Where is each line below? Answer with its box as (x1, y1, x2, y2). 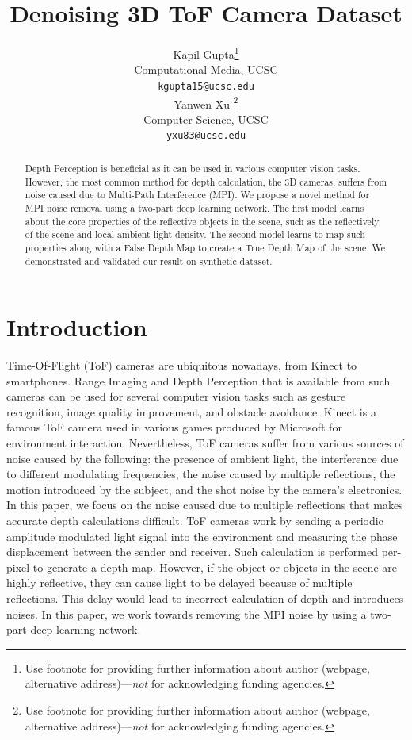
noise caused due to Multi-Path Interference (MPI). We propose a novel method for (25, 188, 370, 201)
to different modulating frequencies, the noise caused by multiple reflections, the (6, 466, 395, 482)
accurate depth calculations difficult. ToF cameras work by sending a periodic (6, 512, 383, 529)
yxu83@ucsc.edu (166, 130, 246, 142)
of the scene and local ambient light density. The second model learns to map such (25, 228, 365, 241)
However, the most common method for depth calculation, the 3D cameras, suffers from (25, 174, 387, 188)
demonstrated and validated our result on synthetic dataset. (25, 254, 273, 267)
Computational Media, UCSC (134, 61, 278, 78)
